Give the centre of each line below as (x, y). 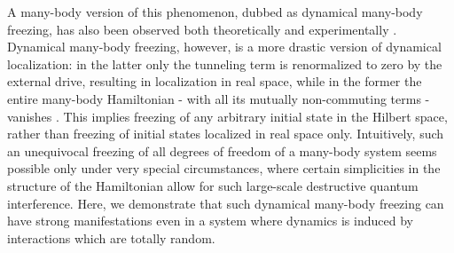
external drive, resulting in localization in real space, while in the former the (215, 81)
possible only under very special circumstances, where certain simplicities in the (224, 168)
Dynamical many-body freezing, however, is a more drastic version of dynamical (224, 47)
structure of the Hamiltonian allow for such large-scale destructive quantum (213, 185)
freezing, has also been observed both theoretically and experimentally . (202, 29)
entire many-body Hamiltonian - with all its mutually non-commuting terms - (219, 98)
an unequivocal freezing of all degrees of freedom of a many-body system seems (222, 150)
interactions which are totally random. (111, 237)
